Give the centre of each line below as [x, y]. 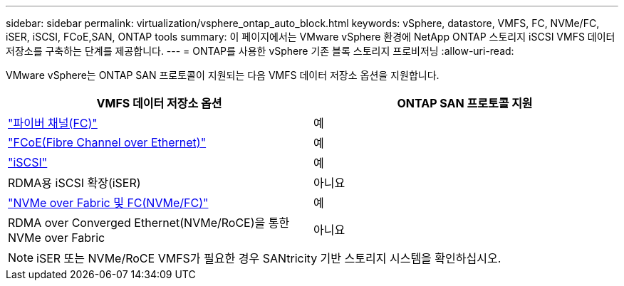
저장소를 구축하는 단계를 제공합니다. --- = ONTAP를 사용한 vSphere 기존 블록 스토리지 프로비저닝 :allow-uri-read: [260, 51]
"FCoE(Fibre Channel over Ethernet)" [107, 142]
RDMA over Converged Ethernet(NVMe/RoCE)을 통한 [149, 223]
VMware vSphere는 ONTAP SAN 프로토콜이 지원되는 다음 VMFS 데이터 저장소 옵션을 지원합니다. [223, 75]
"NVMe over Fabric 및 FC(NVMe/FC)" [108, 203]
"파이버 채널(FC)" [53, 123]
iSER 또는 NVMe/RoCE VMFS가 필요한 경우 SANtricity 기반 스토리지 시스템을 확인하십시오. [269, 258]
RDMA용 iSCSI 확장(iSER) [74, 183]
